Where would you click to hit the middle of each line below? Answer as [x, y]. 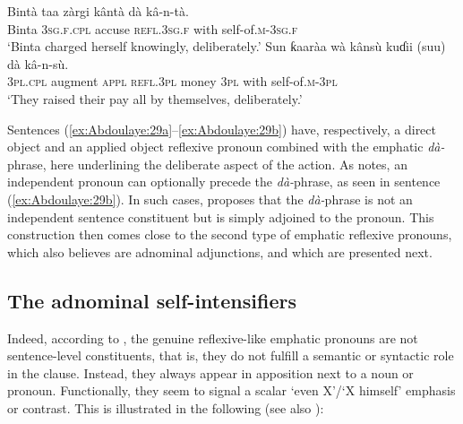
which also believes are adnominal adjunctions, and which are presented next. [220, 251]
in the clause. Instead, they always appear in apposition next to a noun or [210, 372]
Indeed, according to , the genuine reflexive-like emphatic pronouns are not [213, 337]
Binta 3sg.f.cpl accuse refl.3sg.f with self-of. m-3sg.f [153, 28]
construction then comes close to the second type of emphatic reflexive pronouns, [230, 234]
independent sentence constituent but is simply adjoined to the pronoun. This [221, 216]
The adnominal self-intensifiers [152, 300]
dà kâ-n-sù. [38, 63]
